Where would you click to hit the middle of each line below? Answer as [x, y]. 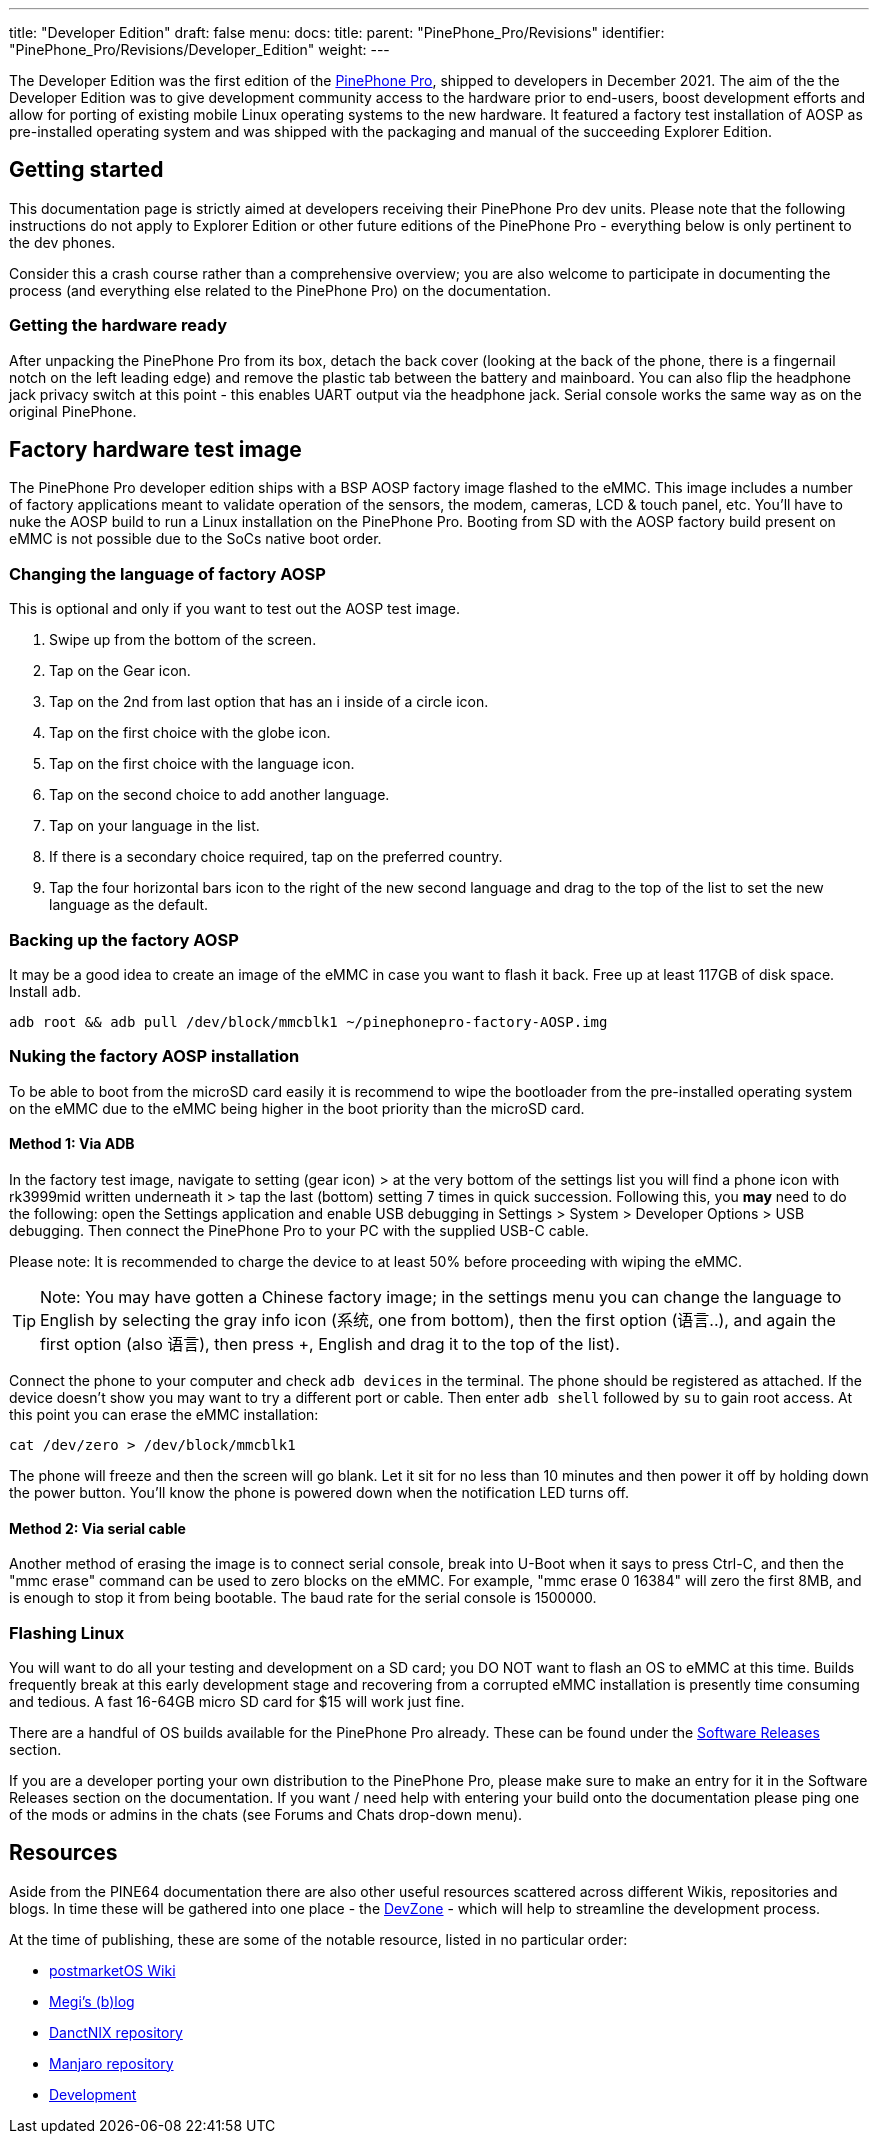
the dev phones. [62, 242]
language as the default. [129, 905]
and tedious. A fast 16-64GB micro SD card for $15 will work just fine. [237, 1701]
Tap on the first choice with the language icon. [202, 764]
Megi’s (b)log [92, 2001]
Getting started [86, 170]
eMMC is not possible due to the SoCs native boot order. [195, 539]
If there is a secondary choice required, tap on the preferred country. [276, 857]
